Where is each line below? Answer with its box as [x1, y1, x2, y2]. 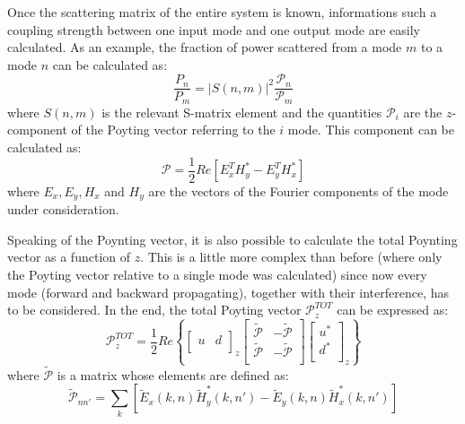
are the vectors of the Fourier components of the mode [148, 181, 449, 200]
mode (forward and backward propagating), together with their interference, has [7, 282, 449, 301]
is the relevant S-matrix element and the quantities [101, 102, 382, 121]
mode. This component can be [287, 120, 454, 139]
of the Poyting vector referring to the [71, 120, 276, 139]
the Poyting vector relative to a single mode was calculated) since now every [7, 264, 427, 283]
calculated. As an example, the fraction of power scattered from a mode [7, 38, 402, 56]
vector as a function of [7, 247, 131, 266]
